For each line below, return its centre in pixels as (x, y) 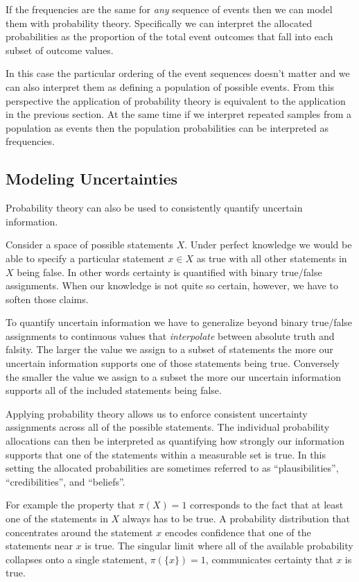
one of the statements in (57, 519)
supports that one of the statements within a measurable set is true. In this (166, 454)
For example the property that (70, 505)
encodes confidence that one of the (238, 532)
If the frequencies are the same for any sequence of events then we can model (169, 9)
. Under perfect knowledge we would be (268, 245)
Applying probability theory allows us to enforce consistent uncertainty (157, 413)
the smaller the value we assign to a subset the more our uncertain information (173, 376)
